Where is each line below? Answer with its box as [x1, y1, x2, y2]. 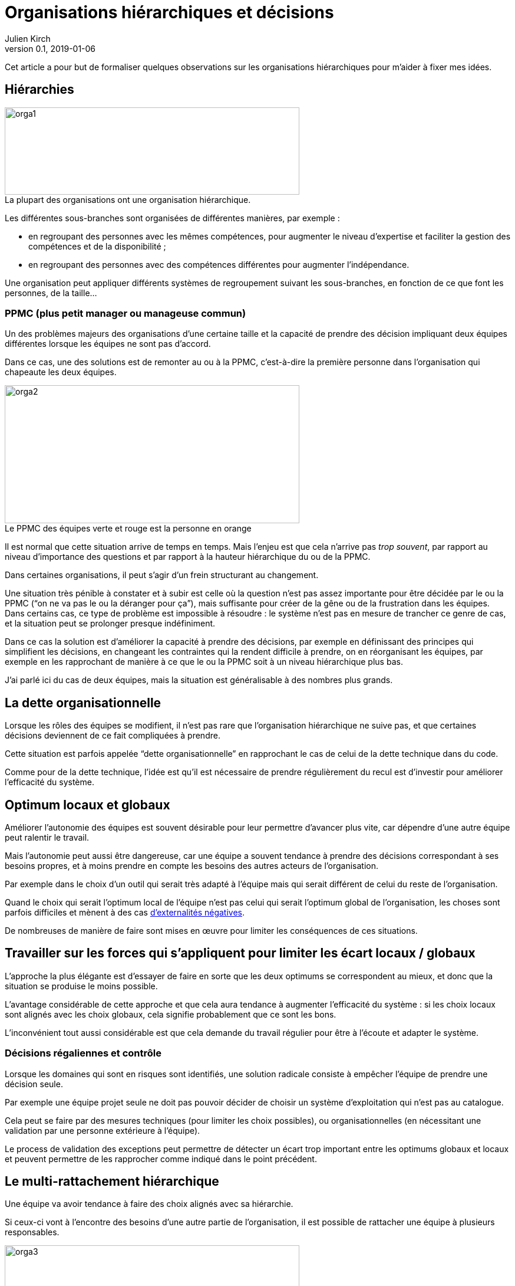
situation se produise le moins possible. [5, 980, 158, 991]
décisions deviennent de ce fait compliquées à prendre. [5, 730, 220, 741]
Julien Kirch [5, 33, 51, 44]
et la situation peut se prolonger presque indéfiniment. [5, 618, 216, 629]
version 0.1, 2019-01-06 [5, 43, 96, 54]
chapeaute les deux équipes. [5, 367, 117, 378]
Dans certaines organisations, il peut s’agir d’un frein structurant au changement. [5, 570, 319, 580]
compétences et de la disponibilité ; [28, 241, 166, 251]
